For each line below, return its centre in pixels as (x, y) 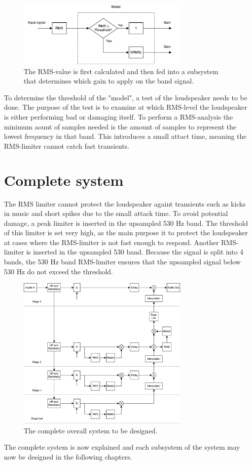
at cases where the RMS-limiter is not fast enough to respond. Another (111, 242)
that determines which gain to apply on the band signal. (109, 81)
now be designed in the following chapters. (68, 456)
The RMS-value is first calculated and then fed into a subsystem (121, 71)
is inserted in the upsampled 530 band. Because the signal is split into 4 (135, 252)
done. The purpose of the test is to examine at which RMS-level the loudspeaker (126, 107)
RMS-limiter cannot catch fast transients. (67, 146)
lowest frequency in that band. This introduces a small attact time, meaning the (125, 136)
